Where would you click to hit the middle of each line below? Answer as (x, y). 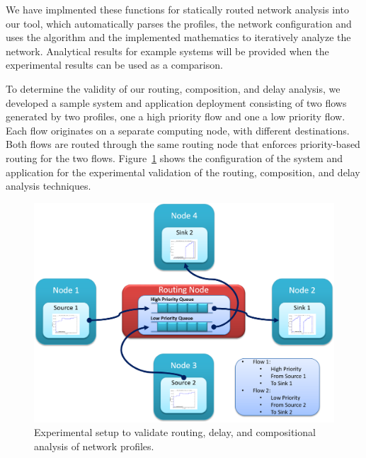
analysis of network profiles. (94, 446)
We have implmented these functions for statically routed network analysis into (178, 9)
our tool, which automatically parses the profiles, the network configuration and (179, 23)
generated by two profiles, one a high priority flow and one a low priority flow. (176, 116)
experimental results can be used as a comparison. (114, 65)
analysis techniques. (48, 186)
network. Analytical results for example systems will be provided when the (167, 51)
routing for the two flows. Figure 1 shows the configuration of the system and (174, 158)
